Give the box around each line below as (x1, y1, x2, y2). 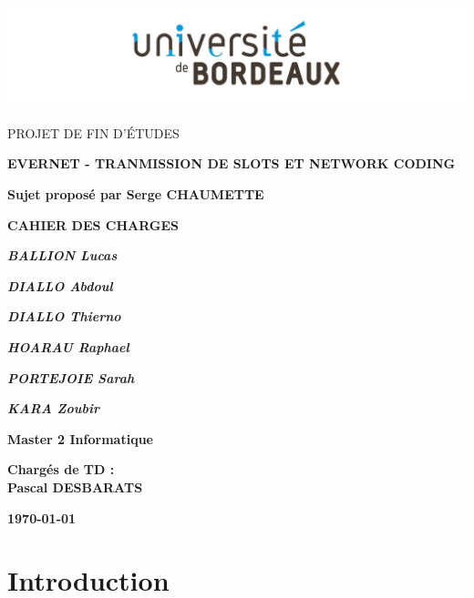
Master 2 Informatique (7, 429, 153, 448)
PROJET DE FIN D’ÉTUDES (7, 123, 180, 142)
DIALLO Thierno (7, 307, 121, 326)
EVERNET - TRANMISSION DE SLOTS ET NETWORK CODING (7, 154, 456, 173)
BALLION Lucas (7, 246, 118, 265)
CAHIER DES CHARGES (7, 215, 179, 234)
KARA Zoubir (7, 399, 99, 418)
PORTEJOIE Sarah (7, 368, 135, 387)
